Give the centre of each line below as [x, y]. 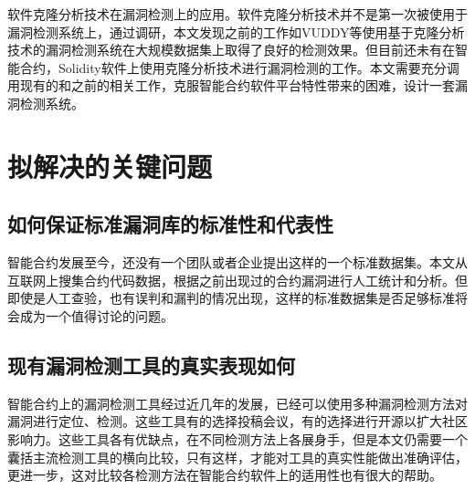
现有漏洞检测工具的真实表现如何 [151, 365]
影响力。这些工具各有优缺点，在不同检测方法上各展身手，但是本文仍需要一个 [237, 438]
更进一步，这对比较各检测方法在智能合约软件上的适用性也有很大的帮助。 [225, 475]
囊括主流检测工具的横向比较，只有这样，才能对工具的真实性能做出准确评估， [237, 457]
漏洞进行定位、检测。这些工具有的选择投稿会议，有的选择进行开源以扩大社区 [237, 421]
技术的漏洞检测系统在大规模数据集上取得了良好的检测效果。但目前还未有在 [231, 50]
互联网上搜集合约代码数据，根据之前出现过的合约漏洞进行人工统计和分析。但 [237, 280]
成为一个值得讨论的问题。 [96, 315]
